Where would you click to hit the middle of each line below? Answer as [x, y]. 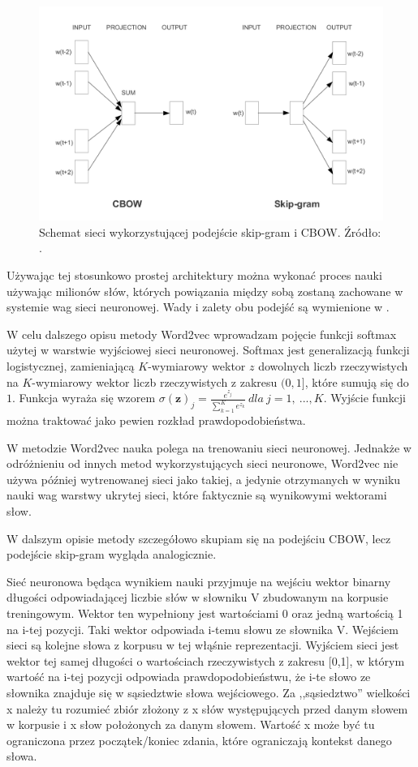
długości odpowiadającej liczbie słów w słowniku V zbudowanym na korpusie [198, 597]
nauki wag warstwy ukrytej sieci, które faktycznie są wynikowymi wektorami [197, 495]
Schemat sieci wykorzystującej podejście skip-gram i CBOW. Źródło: [210, 231]
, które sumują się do [357, 381]
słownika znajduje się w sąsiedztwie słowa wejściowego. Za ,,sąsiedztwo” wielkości [209, 692]
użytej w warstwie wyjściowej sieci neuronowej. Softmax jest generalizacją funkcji [208, 350]
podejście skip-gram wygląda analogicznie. [112, 554]
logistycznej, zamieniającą [71, 365]
